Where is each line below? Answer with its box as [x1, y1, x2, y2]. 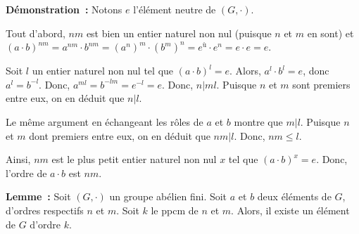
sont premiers [292, 77, 351, 91]
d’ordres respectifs [6, 202, 84, 217]
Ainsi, [6, 152, 31, 167]
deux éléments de [257, 189, 332, 204]
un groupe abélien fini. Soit [109, 189, 227, 204]
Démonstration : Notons [6, 2, 122, 16]
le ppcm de [151, 202, 199, 217]
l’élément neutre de [133, 2, 216, 16]
